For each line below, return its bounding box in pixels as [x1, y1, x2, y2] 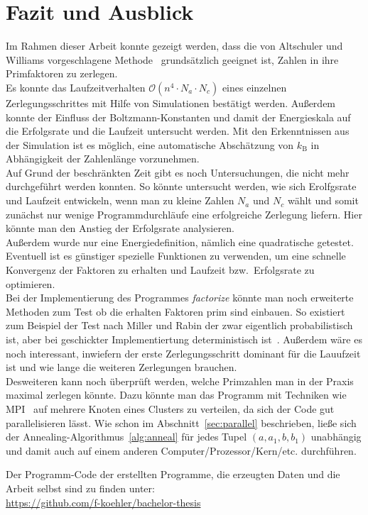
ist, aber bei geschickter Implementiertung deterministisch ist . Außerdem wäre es [6, 332, 362, 346]
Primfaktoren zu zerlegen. [6, 66, 118, 81]
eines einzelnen [222, 79, 287, 94]
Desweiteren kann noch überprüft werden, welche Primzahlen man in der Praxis [6, 373, 354, 388]
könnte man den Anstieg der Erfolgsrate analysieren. [6, 221, 234, 236]
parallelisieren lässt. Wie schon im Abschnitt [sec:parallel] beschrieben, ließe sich [6, 415, 357, 430]
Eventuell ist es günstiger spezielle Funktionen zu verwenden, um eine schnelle [6, 248, 346, 263]
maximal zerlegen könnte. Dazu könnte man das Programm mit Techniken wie [6, 387, 347, 402]
